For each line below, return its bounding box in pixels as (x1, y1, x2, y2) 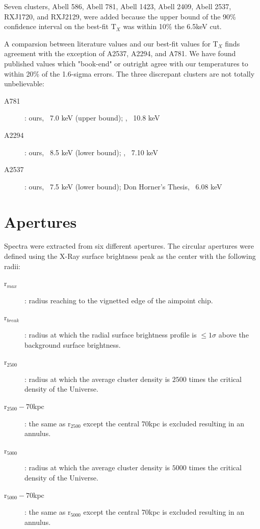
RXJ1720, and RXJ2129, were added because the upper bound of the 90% (4, 11, 236, 21)
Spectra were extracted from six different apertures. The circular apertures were (4, 241, 254, 251)
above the (218, 329, 249, 340)
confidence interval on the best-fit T (4, 21, 116, 32)
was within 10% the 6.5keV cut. (123, 21, 222, 32)
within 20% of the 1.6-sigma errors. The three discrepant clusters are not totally (4, 68, 255, 79)
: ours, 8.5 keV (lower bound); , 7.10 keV (24, 147, 158, 157)
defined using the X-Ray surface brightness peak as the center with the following (4, 251, 256, 261)
